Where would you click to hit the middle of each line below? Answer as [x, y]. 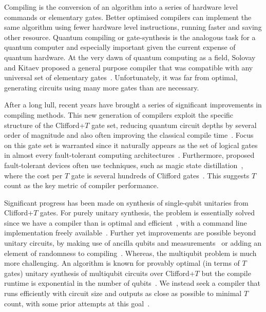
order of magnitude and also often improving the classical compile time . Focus [129, 135]
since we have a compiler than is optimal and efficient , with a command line [126, 222]
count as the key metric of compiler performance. [81, 185]
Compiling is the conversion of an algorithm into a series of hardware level [121, 7]
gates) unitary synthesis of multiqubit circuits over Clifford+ [100, 273]
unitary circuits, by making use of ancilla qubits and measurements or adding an [133, 243]
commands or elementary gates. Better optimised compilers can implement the [128, 17]
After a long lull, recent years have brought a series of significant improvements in [133, 105]
